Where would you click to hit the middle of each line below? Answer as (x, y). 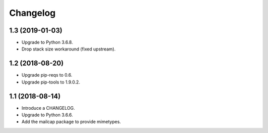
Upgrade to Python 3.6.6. (47, 115)
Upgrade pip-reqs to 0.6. (47, 75)
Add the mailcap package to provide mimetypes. (71, 122)
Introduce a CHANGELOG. (48, 108)
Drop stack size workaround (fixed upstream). (69, 49)
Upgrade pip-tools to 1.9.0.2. (51, 82)
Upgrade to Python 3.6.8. (47, 43)
